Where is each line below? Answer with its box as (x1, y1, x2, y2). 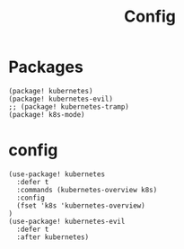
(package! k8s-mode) (8, 110, 86, 119)
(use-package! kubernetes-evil (8, 217, 126, 226)
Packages (8, 57, 84, 77)
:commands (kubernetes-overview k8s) (16, 185, 158, 194)
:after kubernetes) (16, 232, 90, 242)
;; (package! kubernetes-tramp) (8, 102, 129, 111)
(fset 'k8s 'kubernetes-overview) (16, 200, 145, 210)
